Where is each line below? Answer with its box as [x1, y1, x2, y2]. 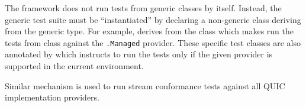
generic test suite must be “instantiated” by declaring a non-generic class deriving [5, 13, 301, 25]
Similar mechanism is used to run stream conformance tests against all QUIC [5, 79, 285, 92]
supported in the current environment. [5, 60, 144, 72]
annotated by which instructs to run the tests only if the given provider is [5, 48, 273, 60]
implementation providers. [5, 91, 100, 103]
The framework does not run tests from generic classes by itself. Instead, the [5, 2, 282, 14]
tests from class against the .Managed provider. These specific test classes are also [5, 36, 301, 48]
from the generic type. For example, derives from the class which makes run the [5, 25, 294, 37]
